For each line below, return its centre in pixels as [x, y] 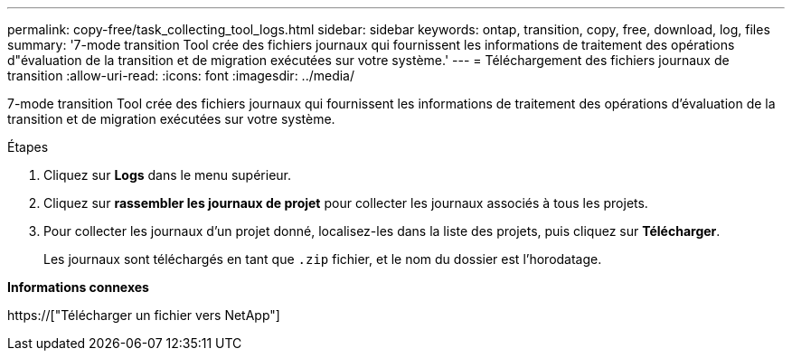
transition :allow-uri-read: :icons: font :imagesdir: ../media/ [181, 75]
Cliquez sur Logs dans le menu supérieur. [168, 175]
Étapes [28, 147]
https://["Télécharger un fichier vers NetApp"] [144, 315]
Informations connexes [78, 287]
